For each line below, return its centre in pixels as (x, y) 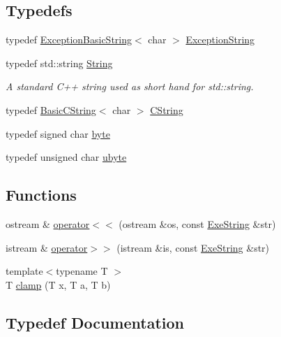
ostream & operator (48, 223)
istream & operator (47, 247)
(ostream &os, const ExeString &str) (197, 223)
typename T (82, 271)
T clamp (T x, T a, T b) (58, 284)
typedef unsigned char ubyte (66, 157)
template (24, 271)
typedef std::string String (59, 63)
